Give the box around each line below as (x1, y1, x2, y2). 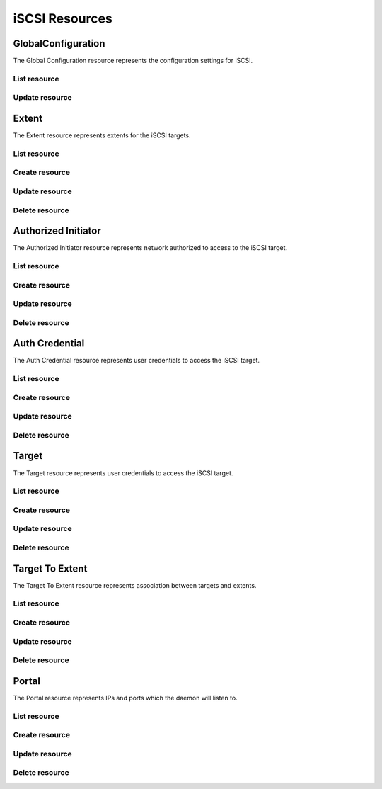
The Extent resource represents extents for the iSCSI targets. (13, 131, 191, 140)
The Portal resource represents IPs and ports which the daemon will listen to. (13, 693, 238, 702)
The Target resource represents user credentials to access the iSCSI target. (13, 468, 233, 477)
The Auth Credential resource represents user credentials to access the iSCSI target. (13, 356, 260, 365)
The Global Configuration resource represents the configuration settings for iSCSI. (13, 57, 253, 65)
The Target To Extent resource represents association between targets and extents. (13, 581, 257, 589)
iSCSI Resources (13, 11, 113, 26)
